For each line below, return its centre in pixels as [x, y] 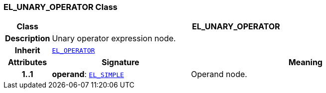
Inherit [27, 50]
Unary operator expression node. [114, 39]
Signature [120, 62]
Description [28, 39]
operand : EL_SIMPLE [88, 74]
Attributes [28, 62]
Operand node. [219, 74]
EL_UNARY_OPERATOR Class [60, 7]
